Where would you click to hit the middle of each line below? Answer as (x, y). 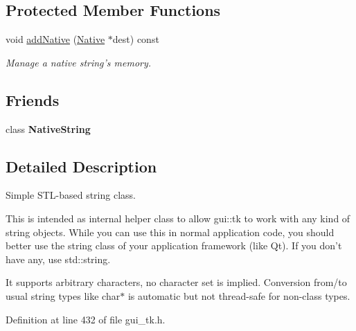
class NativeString (48, 128)
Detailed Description (81, 166)
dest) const (136, 39)
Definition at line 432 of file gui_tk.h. (86, 319)
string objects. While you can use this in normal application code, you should (170, 232)
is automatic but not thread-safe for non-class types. (239, 295)
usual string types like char (63, 295)
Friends (33, 99)
